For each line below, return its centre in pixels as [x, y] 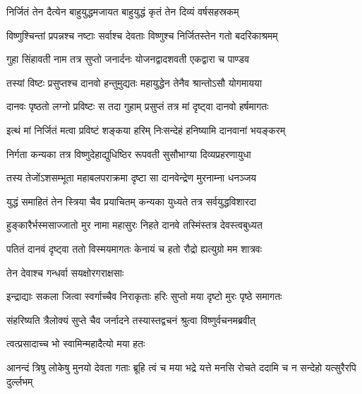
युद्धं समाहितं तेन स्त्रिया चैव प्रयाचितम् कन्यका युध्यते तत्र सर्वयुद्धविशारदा [131, 201]
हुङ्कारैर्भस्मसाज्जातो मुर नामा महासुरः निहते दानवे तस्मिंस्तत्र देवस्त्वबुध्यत [134, 225]
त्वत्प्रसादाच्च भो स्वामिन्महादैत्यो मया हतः [76, 344]
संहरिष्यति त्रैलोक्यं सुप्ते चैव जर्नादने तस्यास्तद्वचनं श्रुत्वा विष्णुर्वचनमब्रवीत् [131, 320]
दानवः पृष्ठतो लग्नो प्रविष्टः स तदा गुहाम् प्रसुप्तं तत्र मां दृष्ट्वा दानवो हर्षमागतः [138, 106]
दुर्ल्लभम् [20, 381]
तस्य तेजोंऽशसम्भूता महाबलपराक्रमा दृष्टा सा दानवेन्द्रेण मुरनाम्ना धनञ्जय [132, 178]
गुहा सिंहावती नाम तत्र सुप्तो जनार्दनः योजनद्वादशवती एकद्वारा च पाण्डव [128, 59]
